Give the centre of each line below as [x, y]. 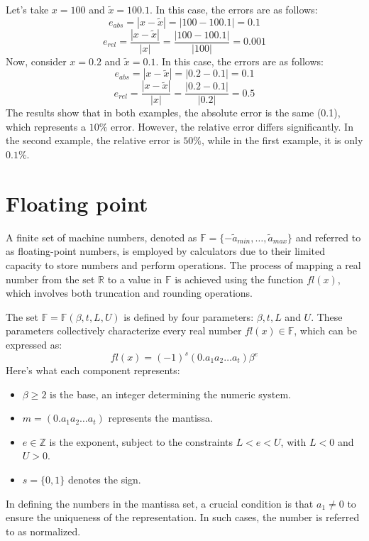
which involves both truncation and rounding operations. [130, 293]
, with [293, 441]
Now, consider [36, 61]
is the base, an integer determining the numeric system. [170, 394]
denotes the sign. [104, 479]
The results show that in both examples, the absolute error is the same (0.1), [173, 113]
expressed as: [34, 344]
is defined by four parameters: [189, 316]
